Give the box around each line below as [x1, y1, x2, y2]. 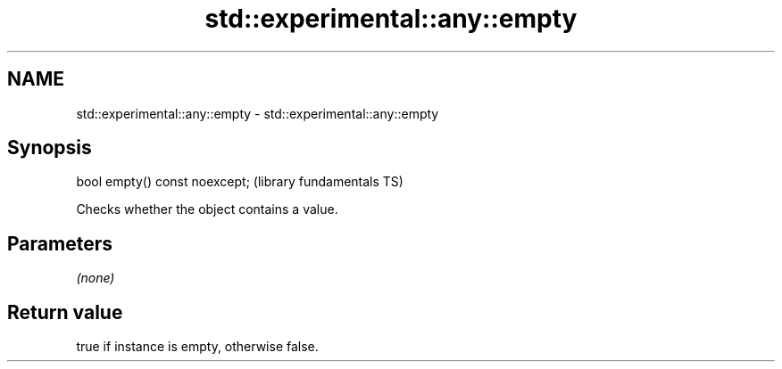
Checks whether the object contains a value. [76, 201, 338, 217]
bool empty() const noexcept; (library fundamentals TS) [76, 174, 403, 190]
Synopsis [7, 136, 92, 160]
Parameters [7, 232, 112, 255]
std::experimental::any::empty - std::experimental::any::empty [76, 105, 439, 121]
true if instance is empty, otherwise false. [76, 339, 319, 355]
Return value [7, 300, 123, 324]
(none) [76, 270, 115, 286]
